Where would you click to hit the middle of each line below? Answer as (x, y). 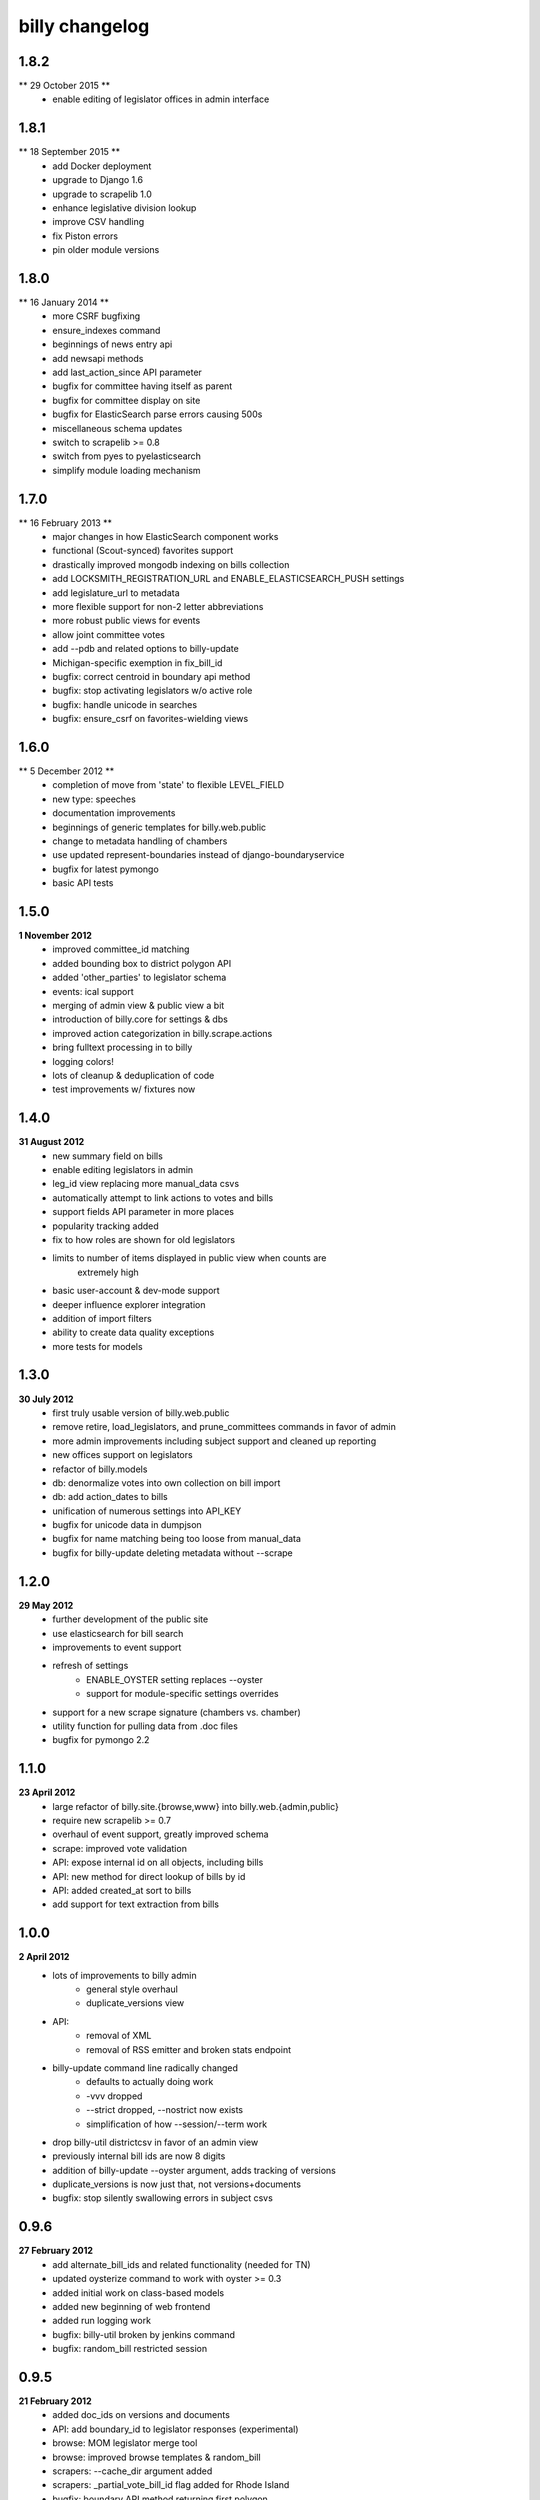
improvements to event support (117, 1647)
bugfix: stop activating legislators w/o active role (152, 691)
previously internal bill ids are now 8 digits (139, 2156)
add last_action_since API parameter (127, 372)
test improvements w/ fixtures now (124, 1089)
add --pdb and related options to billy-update (145, 649)
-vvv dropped (114, 2096)
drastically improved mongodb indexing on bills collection (171, 564)
